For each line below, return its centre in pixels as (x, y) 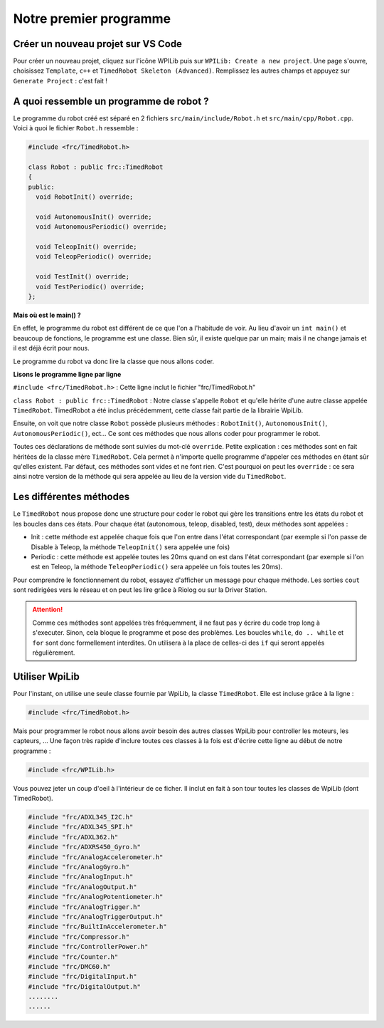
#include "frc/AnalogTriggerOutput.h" (96, 917)
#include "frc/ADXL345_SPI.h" (81, 827)
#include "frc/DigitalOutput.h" (85, 986)
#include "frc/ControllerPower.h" (88, 947)
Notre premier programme (92, 19)
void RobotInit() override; (85, 197)
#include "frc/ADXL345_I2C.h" (81, 817)
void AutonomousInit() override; (94, 217)
